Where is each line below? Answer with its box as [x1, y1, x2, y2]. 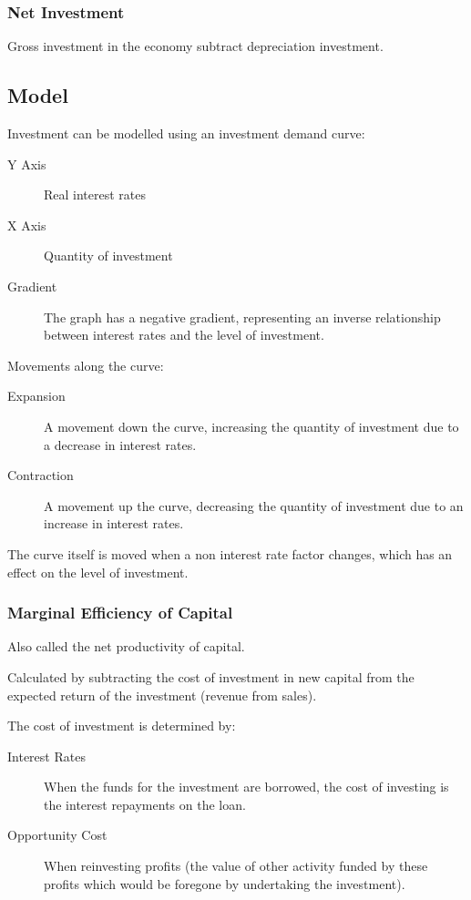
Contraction [7, 465, 74, 485]
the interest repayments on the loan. [44, 794, 246, 813]
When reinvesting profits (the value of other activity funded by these [44, 856, 428, 875]
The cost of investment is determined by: [7, 716, 236, 735]
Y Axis [7, 154, 46, 173]
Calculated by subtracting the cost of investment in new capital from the [7, 667, 415, 686]
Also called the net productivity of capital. [7, 637, 245, 656]
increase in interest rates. [44, 514, 184, 533]
